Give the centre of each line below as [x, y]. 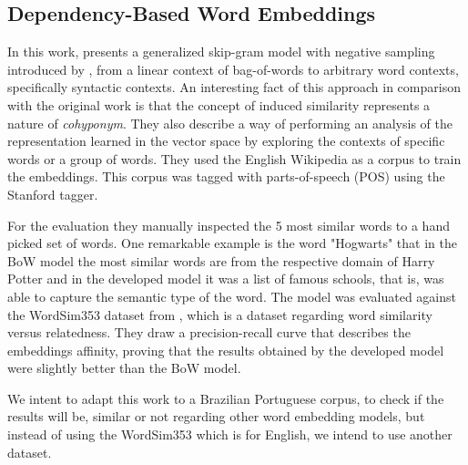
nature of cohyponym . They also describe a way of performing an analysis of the [230, 123]
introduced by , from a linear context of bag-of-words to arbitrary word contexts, [233, 69]
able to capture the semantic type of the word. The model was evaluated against [232, 296]
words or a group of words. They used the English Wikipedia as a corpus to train [234, 158]
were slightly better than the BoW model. [124, 368]
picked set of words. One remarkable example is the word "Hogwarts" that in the [232, 243]
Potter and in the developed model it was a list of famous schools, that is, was [226, 279]
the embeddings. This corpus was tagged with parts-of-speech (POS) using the [226, 176]
